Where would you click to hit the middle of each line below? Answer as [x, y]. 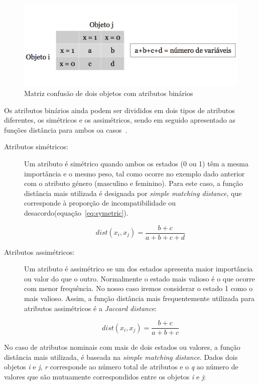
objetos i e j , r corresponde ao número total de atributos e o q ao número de [121, 367]
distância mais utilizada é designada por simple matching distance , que [133, 193]
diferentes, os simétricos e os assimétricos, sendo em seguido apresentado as [120, 120]
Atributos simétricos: [36, 147]
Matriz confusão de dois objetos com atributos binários [109, 93]
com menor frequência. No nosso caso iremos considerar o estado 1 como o [139, 288]
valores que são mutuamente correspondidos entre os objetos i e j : [105, 376]
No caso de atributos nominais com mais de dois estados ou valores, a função [122, 347]
